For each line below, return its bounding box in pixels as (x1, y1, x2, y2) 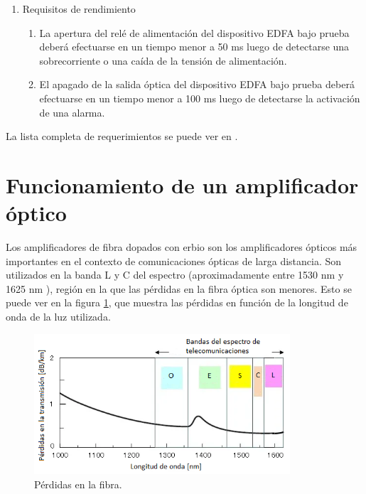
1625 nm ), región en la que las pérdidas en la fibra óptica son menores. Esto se (6, 281, 352, 296)
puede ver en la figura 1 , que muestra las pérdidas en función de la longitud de (6, 295, 348, 310)
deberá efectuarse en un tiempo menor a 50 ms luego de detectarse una (39, 39, 350, 54)
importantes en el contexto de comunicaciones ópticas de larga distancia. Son (6, 253, 342, 268)
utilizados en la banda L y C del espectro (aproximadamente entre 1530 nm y (6, 267, 344, 282)
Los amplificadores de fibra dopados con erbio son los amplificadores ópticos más (6, 240, 357, 254)
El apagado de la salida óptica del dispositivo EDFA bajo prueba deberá (39, 77, 355, 92)
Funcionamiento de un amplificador (6, 170, 359, 199)
